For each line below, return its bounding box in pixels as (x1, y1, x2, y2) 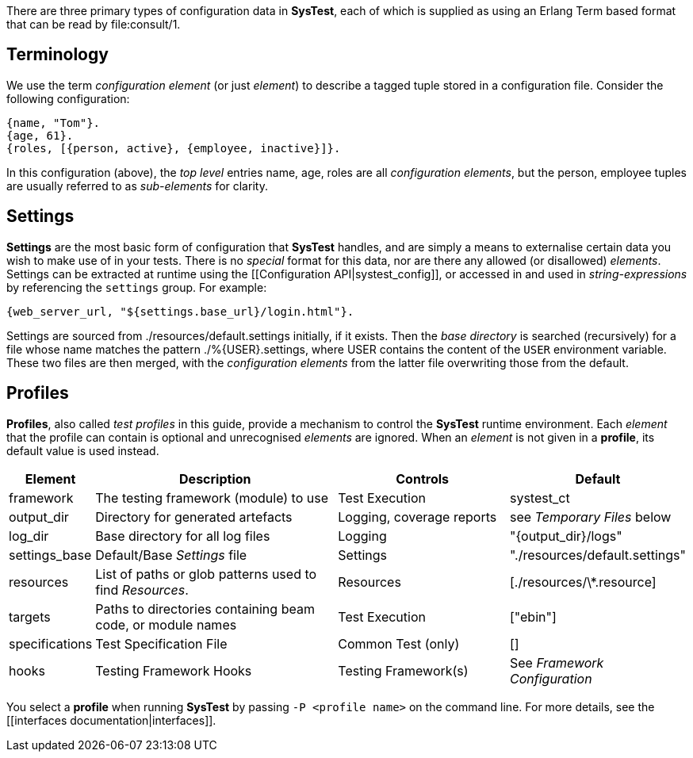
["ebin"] (509, 608, 557, 625)
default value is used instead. (6, 443, 159, 457)
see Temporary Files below (509, 508, 672, 525)
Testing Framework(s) (338, 662, 469, 679)
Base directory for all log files (95, 527, 270, 544)
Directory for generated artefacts (95, 508, 293, 525)
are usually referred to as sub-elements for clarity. (6, 178, 268, 193)
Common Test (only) (338, 635, 460, 652)
